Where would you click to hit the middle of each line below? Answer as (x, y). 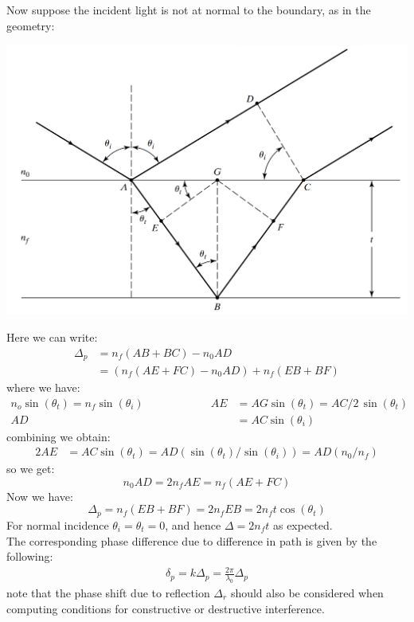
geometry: (31, 25)
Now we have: (40, 496)
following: (30, 556)
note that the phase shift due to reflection (108, 593)
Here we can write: (52, 336)
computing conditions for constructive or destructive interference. (166, 608)
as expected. (303, 524)
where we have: (43, 387)
